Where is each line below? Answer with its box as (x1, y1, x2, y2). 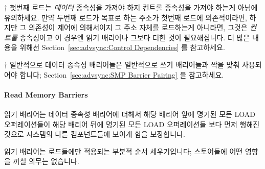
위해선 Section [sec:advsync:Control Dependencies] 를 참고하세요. (19, 42, 225, 53)
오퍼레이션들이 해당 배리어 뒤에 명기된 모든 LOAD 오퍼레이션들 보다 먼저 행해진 (4, 118, 260, 129)
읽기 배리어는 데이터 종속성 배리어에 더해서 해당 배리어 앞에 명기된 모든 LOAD (4, 108, 256, 119)
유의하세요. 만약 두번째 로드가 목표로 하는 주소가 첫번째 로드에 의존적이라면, (4, 12, 247, 22)
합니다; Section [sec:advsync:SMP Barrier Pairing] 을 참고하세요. (19, 69, 224, 80)
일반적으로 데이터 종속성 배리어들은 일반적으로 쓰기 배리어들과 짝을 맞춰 (9, 59, 240, 69)
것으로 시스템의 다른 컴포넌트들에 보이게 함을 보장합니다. (4, 129, 185, 139)
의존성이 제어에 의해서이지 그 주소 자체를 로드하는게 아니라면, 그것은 (28, 22, 248, 33)
